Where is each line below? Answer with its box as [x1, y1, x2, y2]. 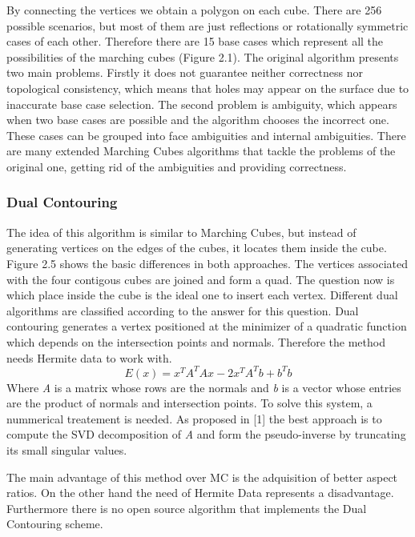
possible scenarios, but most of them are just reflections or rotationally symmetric [6, 17, 409, 34]
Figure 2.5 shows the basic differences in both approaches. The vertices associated [6, 254, 409, 271]
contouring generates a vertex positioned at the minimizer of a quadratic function [6, 318, 407, 335]
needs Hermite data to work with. [6, 349, 172, 366]
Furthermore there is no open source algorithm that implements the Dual [6, 499, 367, 516]
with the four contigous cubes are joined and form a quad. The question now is [6, 271, 395, 287]
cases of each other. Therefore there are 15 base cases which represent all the [6, 33, 384, 50]
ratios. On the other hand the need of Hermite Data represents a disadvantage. [6, 484, 394, 501]
